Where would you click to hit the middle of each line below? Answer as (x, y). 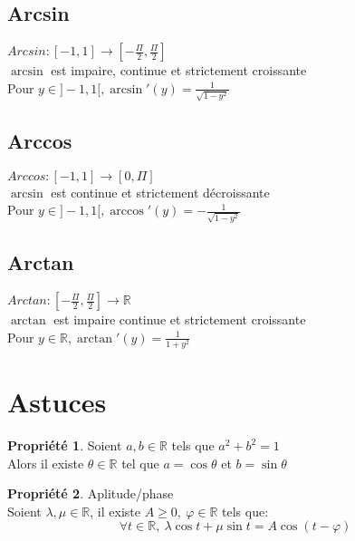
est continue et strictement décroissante (160, 192)
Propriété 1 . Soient (65, 445)
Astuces (57, 402)
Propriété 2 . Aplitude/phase (91, 493)
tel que (140, 463)
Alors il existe (46, 463)
